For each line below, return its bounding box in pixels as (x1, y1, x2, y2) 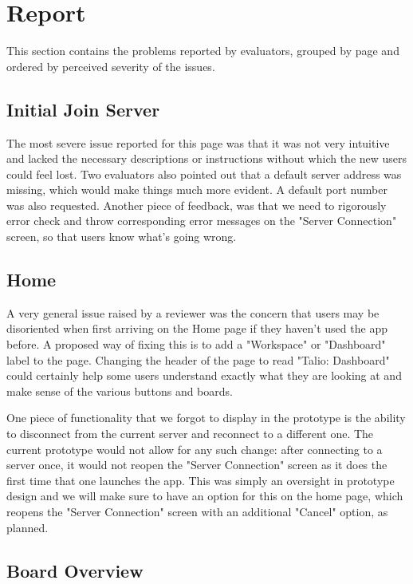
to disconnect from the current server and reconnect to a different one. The (6, 425, 374, 442)
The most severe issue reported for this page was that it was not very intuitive (6, 134, 390, 151)
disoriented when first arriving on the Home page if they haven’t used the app (6, 320, 387, 337)
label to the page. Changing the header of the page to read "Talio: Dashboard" (6, 351, 390, 368)
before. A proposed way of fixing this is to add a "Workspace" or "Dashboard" (6, 336, 386, 353)
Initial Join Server (6, 97, 160, 121)
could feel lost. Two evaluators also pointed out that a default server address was (6, 165, 402, 182)
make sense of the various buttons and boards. (6, 382, 233, 399)
